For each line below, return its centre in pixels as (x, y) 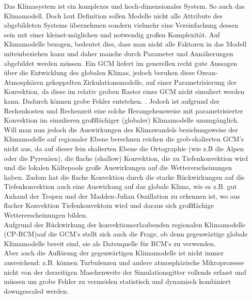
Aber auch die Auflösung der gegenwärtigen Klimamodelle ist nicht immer (114, 253)
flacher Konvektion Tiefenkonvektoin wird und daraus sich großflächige (109, 205)
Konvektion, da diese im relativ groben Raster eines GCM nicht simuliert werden (124, 91)
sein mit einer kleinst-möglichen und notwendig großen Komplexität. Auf (112, 34)
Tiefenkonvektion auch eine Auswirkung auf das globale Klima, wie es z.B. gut (120, 186)
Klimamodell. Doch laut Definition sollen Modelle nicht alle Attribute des (113, 15)
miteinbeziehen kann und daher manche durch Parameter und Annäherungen (118, 53)
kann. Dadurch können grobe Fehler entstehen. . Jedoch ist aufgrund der (112, 101)
